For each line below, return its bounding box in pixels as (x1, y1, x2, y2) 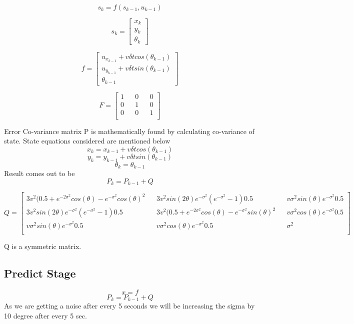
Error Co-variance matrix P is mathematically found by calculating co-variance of (4, 125, 254, 136)
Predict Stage (4, 265, 76, 280)
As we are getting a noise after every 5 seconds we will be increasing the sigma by (4, 300, 255, 311)
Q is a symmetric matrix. (4, 240, 81, 251)
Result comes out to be (4, 168, 75, 178)
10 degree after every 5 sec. (4, 310, 87, 320)
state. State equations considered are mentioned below (4, 135, 170, 146)
